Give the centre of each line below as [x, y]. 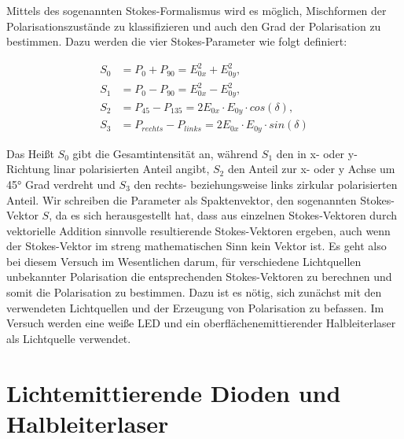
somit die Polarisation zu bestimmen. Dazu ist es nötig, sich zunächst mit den [194, 292]
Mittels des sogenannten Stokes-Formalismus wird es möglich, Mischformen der [196, 10]
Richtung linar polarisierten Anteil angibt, [108, 169]
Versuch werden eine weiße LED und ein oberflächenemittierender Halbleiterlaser [201, 323]
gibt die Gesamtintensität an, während [165, 153]
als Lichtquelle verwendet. [69, 338]
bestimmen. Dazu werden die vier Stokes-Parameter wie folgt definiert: [177, 41]
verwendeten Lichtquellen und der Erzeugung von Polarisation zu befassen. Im [195, 307]
